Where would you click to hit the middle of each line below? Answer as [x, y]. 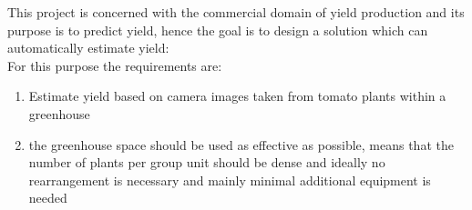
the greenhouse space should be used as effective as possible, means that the [241, 144]
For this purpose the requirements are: [115, 65]
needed [48, 198]
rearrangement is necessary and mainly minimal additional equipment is [230, 180]
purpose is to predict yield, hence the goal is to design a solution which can [218, 30]
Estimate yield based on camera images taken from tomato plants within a [237, 96]
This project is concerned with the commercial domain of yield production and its [236, 12]
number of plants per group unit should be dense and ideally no [207, 162]
